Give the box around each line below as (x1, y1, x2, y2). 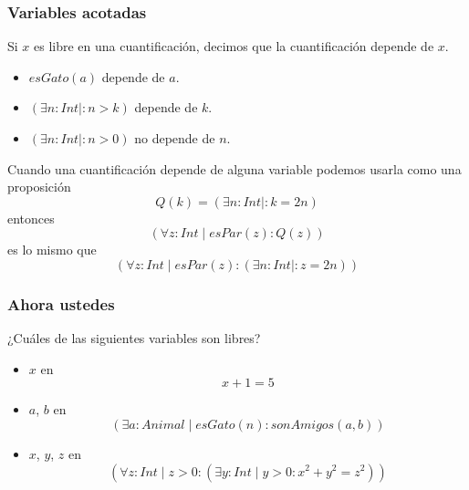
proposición (7, 177, 71, 196)
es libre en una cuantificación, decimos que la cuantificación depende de (34, 36, 434, 56)
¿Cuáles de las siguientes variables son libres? (7, 328, 261, 348)
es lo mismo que (7, 240, 97, 259)
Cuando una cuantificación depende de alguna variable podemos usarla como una (7, 159, 462, 178)
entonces (7, 208, 55, 227)
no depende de (134, 129, 215, 147)
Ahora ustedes (7, 292, 115, 315)
